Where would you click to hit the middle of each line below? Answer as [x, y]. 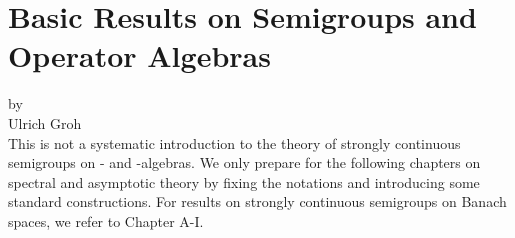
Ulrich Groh [45, 122]
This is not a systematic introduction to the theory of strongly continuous [234, 142]
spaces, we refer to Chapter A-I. [106, 220]
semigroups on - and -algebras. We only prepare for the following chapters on [244, 162]
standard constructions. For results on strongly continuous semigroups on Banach [257, 201]
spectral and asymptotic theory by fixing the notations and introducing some [244, 181]
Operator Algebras [139, 55]
